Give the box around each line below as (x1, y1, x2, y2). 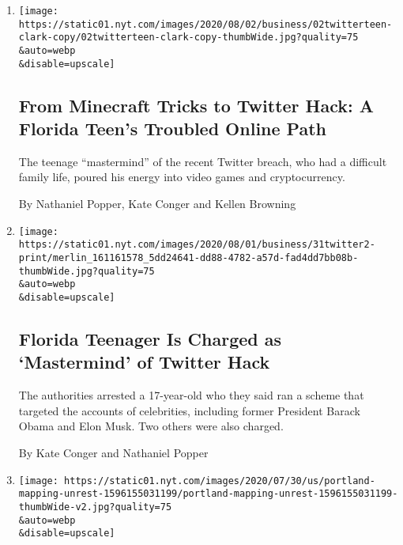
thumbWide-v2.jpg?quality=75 (18, 501, 172, 513)
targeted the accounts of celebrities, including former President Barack (18, 402, 360, 418)
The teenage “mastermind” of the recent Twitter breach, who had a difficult (18, 153, 387, 169)
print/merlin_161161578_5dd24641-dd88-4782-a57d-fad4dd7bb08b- (18, 252, 359, 263)
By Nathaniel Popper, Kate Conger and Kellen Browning (18, 195, 296, 212)
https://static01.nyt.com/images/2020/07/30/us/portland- (64, 475, 375, 486)
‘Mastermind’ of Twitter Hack (18, 350, 270, 374)
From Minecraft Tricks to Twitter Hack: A (18, 93, 375, 117)
